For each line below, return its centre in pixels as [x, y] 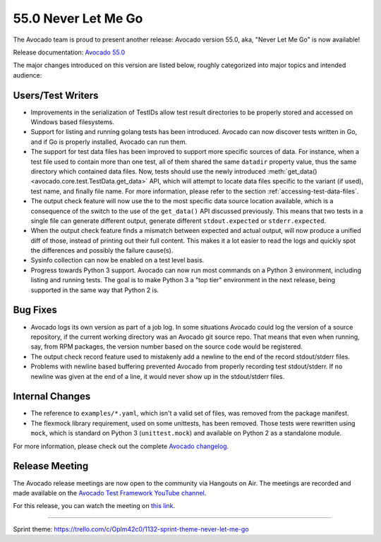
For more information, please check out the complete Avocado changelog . [121, 446]
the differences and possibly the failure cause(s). [102, 251]
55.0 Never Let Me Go [78, 18]
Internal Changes [52, 396]
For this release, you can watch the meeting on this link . [94, 506]
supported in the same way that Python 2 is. [95, 290]
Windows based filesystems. [72, 122]
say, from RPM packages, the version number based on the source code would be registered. [167, 347]
